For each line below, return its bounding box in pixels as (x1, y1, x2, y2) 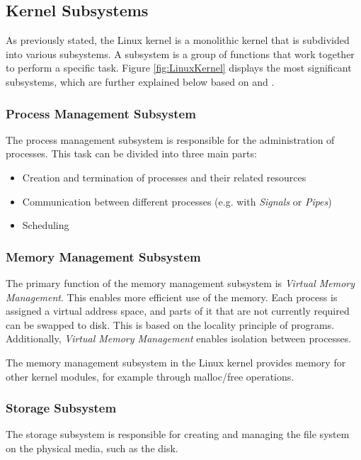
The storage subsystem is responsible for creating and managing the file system (6, 427, 350, 442)
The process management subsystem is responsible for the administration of (6, 132, 335, 147)
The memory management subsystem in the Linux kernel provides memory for (6, 354, 346, 369)
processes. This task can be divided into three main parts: (6, 146, 257, 161)
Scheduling (22, 218, 69, 232)
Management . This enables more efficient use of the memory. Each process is (6, 289, 338, 304)
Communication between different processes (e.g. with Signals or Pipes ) (22, 193, 332, 208)
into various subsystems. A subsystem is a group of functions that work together (6, 46, 355, 61)
